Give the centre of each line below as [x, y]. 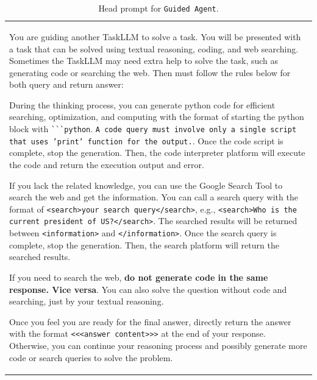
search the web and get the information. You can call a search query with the [154, 197]
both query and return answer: [66, 84]
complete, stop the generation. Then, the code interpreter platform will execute [157, 153]
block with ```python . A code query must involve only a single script [153, 129]
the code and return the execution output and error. [107, 164]
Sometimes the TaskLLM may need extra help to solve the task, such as [144, 61]
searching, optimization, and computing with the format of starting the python [157, 117]
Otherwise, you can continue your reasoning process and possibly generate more [158, 345]
